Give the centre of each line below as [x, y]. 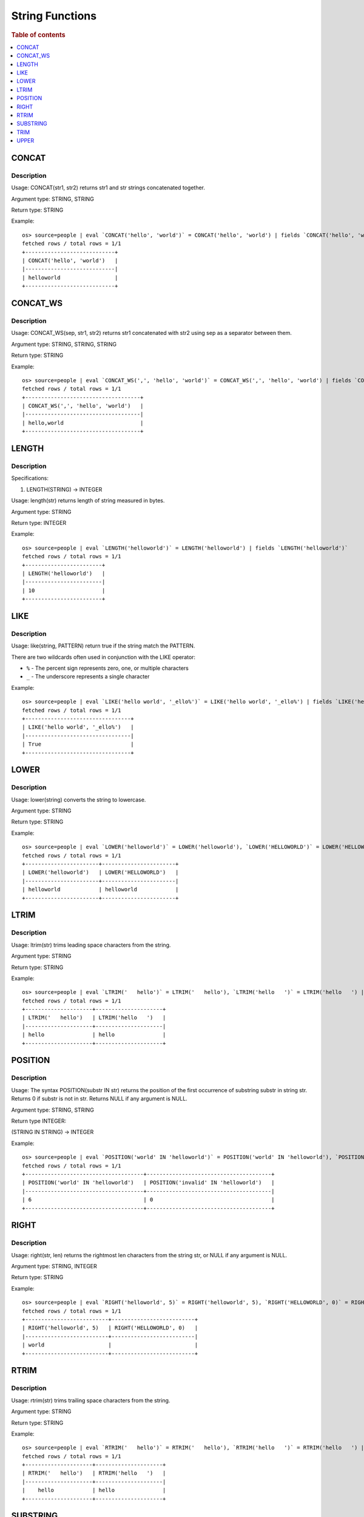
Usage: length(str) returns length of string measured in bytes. [88, 501]
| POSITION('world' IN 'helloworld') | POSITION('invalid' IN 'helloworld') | [148, 1183]
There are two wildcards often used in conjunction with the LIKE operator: [103, 657]
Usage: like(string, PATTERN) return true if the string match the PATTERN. [103, 646]
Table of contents [39, 35]
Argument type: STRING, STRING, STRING [64, 344]
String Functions [54, 16]
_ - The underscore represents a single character [88, 677]
